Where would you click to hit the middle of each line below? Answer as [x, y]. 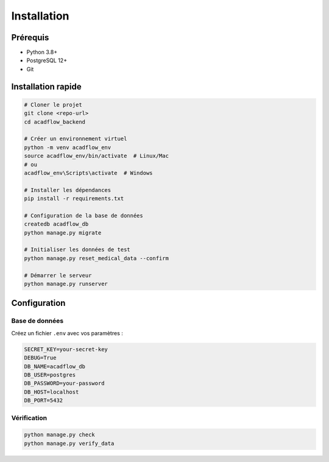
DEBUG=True [40, 358]
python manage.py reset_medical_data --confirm [96, 258]
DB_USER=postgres [50, 375]
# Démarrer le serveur [58, 275]
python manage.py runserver [66, 284]
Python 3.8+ [42, 52]
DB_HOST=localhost [51, 392]
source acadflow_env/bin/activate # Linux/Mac [96, 156]
